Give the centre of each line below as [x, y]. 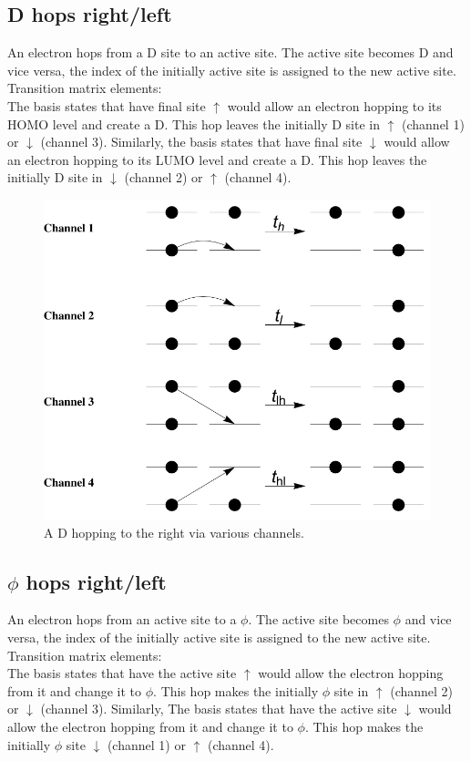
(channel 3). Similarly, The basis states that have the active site [219, 709]
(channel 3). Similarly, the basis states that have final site [201, 142]
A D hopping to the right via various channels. [174, 532]
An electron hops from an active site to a [122, 619]
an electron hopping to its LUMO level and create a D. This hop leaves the [217, 159]
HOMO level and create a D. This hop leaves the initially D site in [194, 123]
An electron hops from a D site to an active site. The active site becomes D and [230, 52]
